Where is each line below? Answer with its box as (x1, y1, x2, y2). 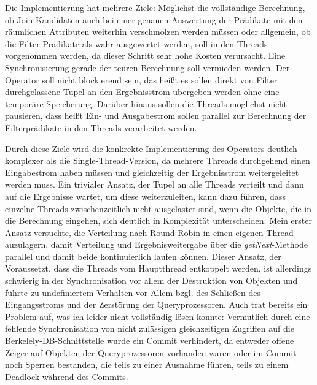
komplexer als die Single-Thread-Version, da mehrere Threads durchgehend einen (5, 154, 310, 167)
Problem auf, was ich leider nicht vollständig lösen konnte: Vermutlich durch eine (5, 310, 310, 322)
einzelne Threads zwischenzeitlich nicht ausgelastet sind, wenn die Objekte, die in (5, 202, 311, 215)
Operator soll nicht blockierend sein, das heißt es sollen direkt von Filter (5, 73, 278, 86)
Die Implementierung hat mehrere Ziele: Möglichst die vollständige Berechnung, (5, 1, 305, 13)
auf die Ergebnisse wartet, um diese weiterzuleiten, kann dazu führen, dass (5, 189, 286, 202)
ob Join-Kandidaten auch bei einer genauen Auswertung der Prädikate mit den (5, 13, 303, 26)
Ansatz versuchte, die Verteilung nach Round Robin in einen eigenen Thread (5, 226, 294, 238)
